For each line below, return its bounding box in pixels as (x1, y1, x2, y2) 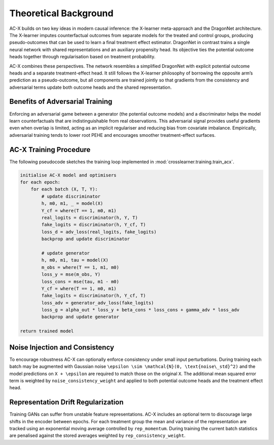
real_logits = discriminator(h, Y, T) (41, 214, 138, 220)
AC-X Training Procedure (9, 145, 91, 154)
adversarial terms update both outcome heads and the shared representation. (9, 84, 172, 90)
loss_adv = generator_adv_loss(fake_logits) (41, 300, 154, 306)
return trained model (20, 328, 74, 334)
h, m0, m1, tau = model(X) (41, 257, 109, 263)
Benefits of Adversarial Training (9, 97, 113, 106)
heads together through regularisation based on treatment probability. (9, 54, 156, 60)
